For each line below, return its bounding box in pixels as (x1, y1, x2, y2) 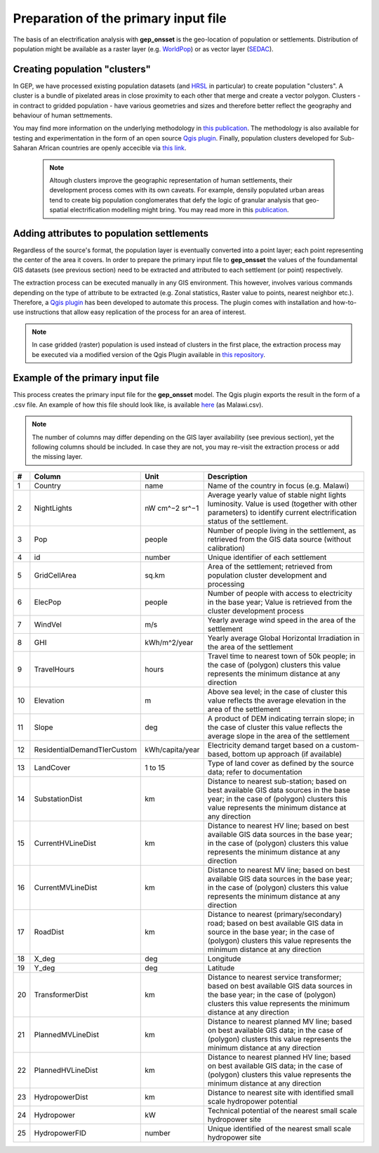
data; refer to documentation (207, 767, 302, 776)
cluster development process (207, 606, 305, 615)
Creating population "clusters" (13, 63, 151, 75)
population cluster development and (207, 570, 327, 580)
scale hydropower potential (207, 1096, 298, 1106)
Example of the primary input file (13, 372, 159, 384)
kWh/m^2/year (145, 637, 194, 647)
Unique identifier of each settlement (207, 552, 327, 562)
